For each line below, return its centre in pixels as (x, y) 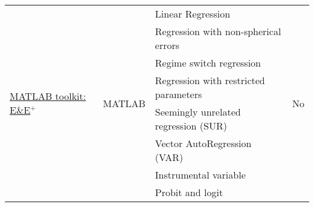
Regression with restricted (210, 80)
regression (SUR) (191, 126)
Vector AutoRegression (203, 143)
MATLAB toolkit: (48, 96)
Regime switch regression (208, 63)
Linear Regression (193, 14)
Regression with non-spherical (218, 31)
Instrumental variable (200, 175)
